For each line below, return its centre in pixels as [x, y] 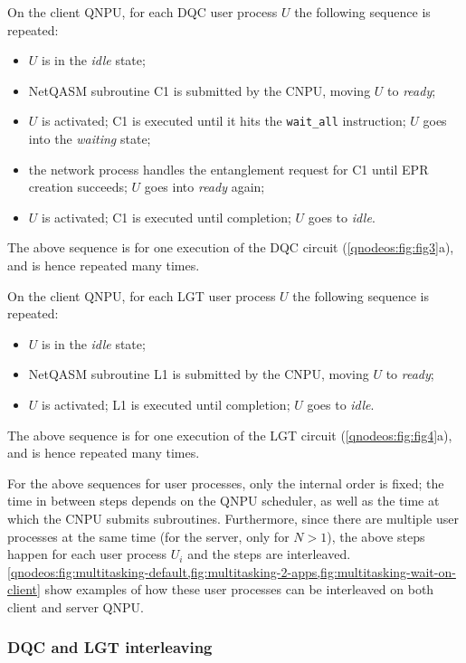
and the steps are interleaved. [269, 554]
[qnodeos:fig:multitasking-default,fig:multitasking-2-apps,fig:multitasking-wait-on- [232, 571]
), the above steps [376, 536]
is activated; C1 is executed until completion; [166, 217]
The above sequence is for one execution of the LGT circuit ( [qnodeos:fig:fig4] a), [230, 435]
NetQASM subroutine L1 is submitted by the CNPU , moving [199, 374]
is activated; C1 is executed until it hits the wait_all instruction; [224, 121]
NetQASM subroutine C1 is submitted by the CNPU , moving [200, 90]
